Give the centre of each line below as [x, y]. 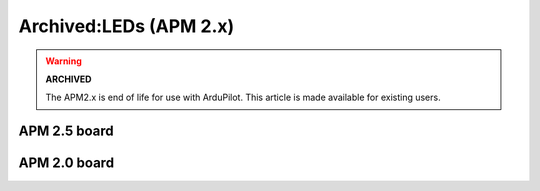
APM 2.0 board [66, 163]
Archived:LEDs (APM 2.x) [126, 26]
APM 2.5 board [66, 131]
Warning [63, 61]
